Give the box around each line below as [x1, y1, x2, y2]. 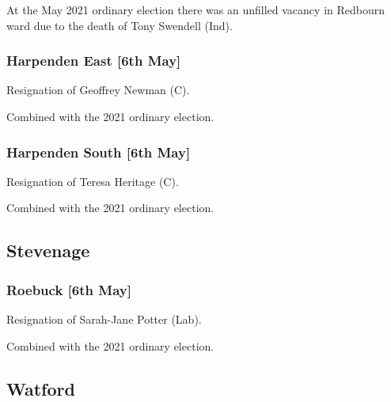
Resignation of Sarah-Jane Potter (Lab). [6, 311, 202, 327]
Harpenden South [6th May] [6, 142, 191, 161]
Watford [6, 376, 75, 400]
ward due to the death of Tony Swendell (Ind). [6, 17, 233, 33]
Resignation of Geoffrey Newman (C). [6, 82, 190, 98]
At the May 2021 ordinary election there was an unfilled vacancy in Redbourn [6, 2, 385, 17]
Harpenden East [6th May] [6, 51, 181, 70]
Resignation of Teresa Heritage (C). [6, 173, 179, 189]
